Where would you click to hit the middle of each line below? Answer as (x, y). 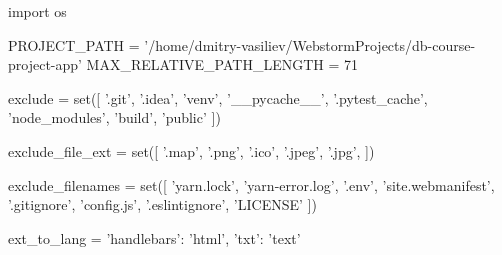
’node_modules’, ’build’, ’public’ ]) (114, 117)
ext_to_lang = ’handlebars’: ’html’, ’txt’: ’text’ (154, 237)
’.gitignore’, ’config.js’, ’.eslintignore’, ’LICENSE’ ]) (162, 204)
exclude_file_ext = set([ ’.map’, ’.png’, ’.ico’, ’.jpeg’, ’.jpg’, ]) (191, 150)
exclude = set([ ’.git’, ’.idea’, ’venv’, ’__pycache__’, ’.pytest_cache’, (218, 97)
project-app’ (45, 64)
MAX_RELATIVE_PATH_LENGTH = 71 (222, 64)
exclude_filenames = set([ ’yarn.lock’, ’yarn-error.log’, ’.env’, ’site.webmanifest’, (251, 184)
